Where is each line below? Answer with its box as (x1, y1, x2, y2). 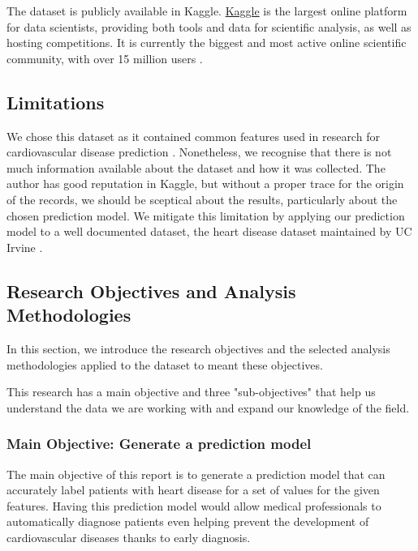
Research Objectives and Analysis (6, 278, 296, 303)
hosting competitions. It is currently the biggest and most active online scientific (6, 34, 407, 51)
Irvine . (6, 238, 43, 255)
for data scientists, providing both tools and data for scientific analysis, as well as (6, 18, 412, 35)
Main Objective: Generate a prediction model (6, 434, 312, 454)
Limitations (6, 89, 105, 114)
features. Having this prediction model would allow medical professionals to (6, 497, 381, 514)
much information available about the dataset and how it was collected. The (6, 159, 386, 176)
